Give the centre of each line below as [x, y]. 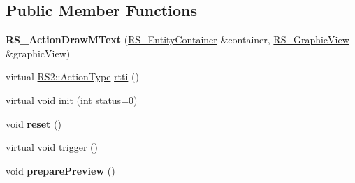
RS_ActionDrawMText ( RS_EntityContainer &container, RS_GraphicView [177, 39]
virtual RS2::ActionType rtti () [72, 76]
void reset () [34, 123]
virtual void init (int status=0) [72, 100]
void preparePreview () [60, 170]
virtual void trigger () [52, 147]
